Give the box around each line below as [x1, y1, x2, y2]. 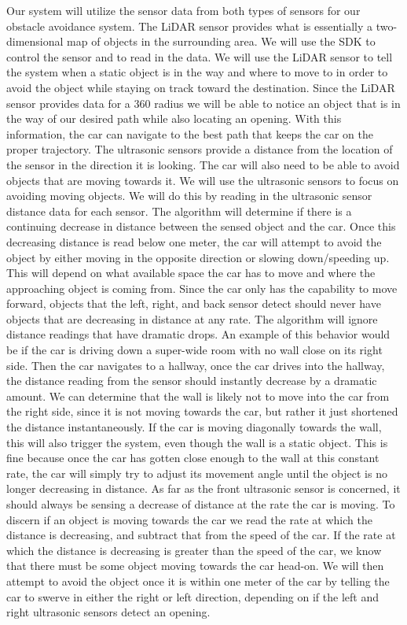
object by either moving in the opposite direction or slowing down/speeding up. [6, 249, 390, 265]
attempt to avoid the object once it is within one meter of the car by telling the [6, 572, 390, 589]
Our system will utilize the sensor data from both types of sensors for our [6, 2, 361, 18]
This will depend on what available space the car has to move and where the [6, 264, 376, 281]
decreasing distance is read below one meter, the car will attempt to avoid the [6, 233, 382, 250]
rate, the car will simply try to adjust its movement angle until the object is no [6, 464, 387, 481]
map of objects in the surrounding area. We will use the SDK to [67, 33, 376, 50]
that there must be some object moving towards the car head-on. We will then [6, 557, 384, 574]
